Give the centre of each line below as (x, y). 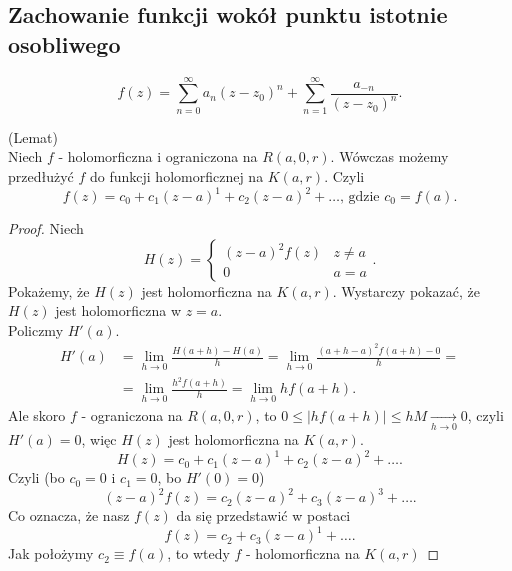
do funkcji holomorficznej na (177, 175)
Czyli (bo (36, 477)
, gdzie (359, 197)
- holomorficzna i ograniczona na (158, 156)
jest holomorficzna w (118, 310)
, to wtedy (198, 553)
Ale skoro (37, 414)
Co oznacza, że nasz (69, 515)
